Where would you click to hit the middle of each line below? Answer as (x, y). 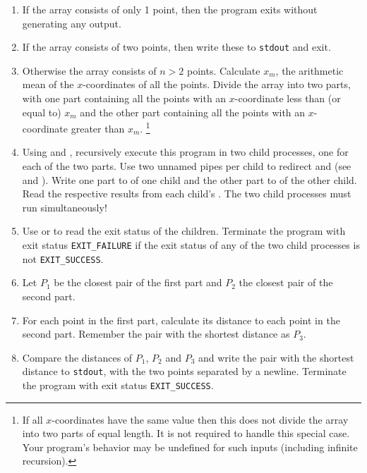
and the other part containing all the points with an (193, 112)
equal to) (42, 112)
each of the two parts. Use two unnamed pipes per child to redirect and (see (187, 166)
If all (32, 419)
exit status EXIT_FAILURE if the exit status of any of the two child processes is (191, 245)
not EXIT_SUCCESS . (63, 258)
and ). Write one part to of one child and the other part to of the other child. (189, 179)
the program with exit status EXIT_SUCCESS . (118, 385)
